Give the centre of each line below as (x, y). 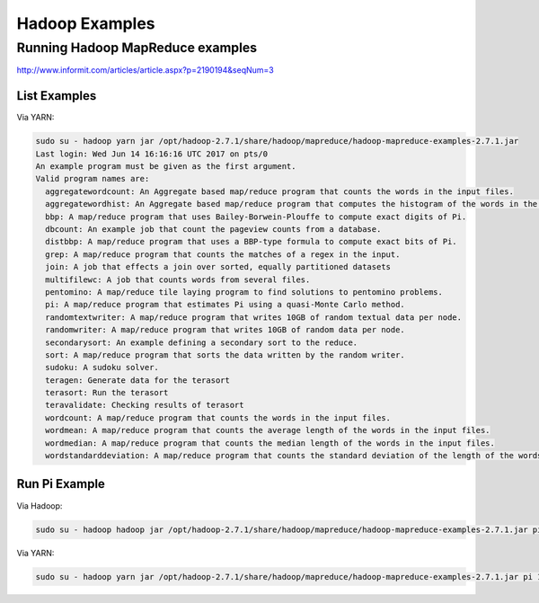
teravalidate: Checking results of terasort (145, 405)
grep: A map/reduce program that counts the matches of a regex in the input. (223, 254)
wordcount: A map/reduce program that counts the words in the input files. (218, 417)
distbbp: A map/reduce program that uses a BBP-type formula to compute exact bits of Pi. (251, 242)
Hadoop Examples (86, 23)
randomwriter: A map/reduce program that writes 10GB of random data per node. (225, 330)
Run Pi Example (61, 484)
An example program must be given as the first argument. (166, 167)
